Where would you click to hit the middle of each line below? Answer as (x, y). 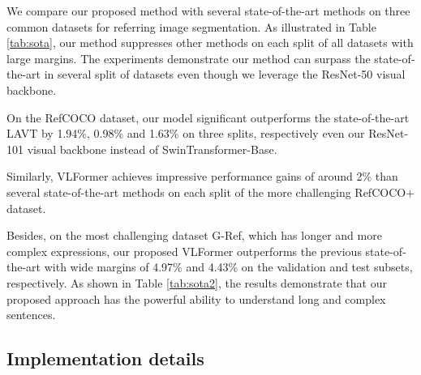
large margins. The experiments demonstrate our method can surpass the (189, 58)
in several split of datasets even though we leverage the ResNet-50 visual (225, 74)
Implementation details (105, 358)
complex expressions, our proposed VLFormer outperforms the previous (184, 251)
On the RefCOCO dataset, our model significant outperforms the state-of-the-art (208, 117)
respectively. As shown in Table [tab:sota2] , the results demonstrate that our (197, 282)
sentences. (31, 315)
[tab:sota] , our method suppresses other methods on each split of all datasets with (210, 43)
